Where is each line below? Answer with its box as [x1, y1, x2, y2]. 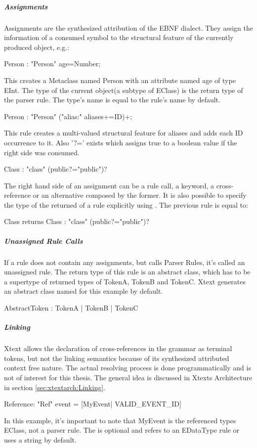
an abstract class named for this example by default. [4, 286, 163, 296]
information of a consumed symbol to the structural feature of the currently [4, 32, 234, 43]
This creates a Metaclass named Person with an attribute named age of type [4, 75, 236, 85]
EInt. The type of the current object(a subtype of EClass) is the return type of [4, 85, 243, 95]
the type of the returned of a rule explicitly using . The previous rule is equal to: [4, 199, 248, 210]
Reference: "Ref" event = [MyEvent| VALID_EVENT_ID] [4, 399, 181, 409]
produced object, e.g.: [4, 42, 69, 52]
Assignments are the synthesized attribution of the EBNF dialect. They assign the [4, 22, 254, 33]
